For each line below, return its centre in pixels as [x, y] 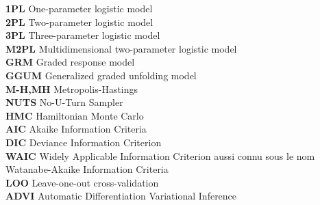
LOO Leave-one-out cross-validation [82, 182]
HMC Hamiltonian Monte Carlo [75, 115]
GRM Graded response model [70, 62]
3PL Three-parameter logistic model [83, 35]
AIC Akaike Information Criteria [76, 129]
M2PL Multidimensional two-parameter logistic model [121, 48]
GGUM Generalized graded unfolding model [101, 75]
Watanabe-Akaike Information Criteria [87, 169]
